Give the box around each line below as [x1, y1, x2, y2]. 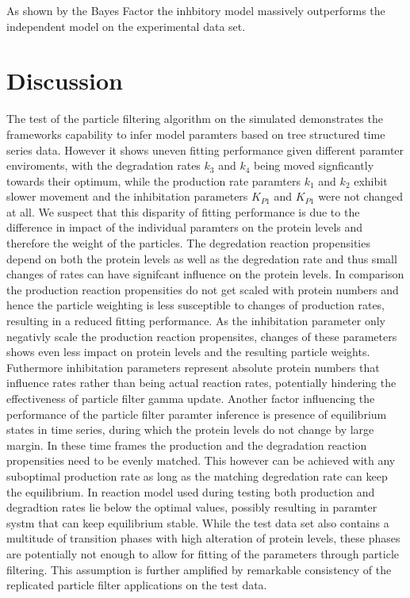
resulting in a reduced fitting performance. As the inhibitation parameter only [6, 312, 386, 329]
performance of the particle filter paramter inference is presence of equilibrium [6, 405, 387, 422]
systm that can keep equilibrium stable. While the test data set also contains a [6, 514, 389, 531]
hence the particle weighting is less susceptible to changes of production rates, [6, 297, 385, 313]
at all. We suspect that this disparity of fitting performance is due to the [6, 203, 360, 220]
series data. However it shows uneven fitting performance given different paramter [6, 141, 404, 158]
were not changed [318, 188, 403, 205]
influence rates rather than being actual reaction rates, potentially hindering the [6, 374, 397, 391]
